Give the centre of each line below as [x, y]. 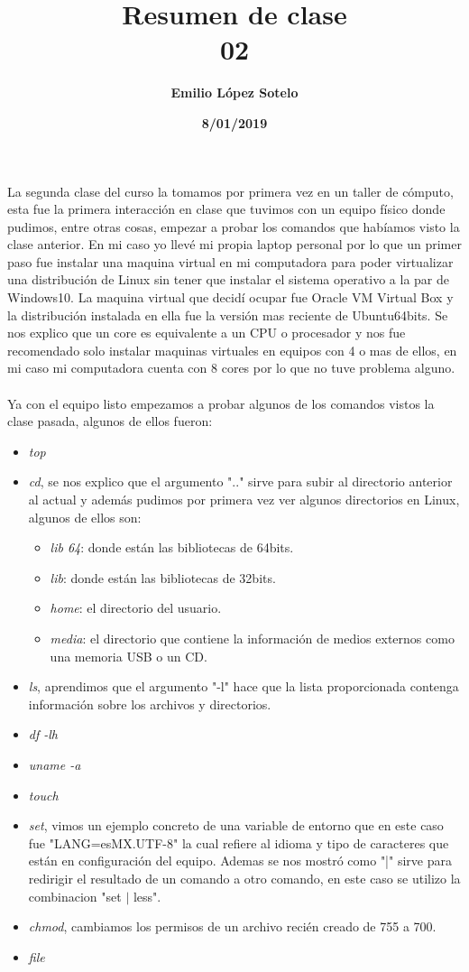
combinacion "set [75, 896]
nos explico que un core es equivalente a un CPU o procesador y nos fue [207, 333]
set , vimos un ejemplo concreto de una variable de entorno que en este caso [236, 825]
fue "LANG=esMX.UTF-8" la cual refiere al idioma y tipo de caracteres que [239, 842]
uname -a [55, 764]
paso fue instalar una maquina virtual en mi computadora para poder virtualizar [230, 261]
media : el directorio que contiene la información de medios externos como [252, 638]
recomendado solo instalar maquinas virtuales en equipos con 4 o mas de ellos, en [232, 350]
